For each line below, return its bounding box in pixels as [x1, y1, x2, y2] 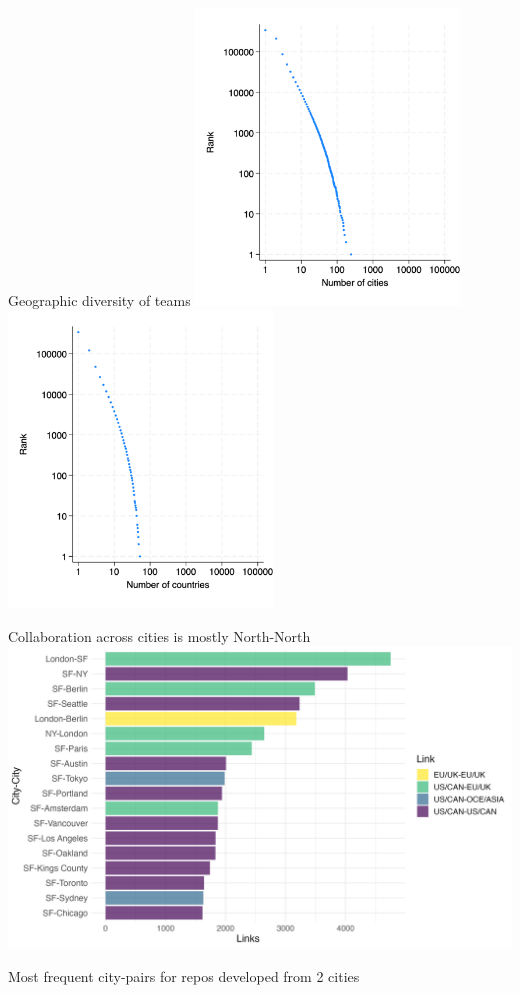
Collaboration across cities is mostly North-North [8, 625, 311, 646]
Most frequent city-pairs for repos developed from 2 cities [8, 965, 360, 986]
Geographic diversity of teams [8, 289, 191, 310]
